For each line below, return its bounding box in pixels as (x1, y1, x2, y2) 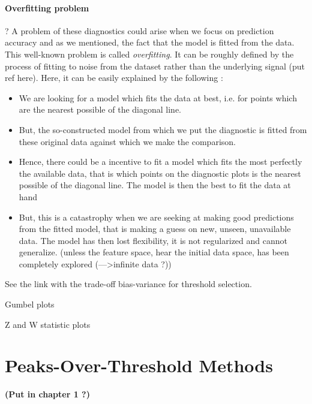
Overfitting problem (5, 1, 89, 14)
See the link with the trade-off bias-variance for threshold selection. (5, 278, 252, 290)
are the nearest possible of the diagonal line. (19, 103, 181, 116)
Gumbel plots (5, 298, 55, 310)
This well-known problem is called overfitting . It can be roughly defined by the (5, 47, 294, 60)
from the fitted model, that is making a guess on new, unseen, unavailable (19, 222, 291, 235)
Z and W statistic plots (5, 318, 91, 330)
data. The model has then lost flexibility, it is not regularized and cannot (19, 234, 287, 246)
